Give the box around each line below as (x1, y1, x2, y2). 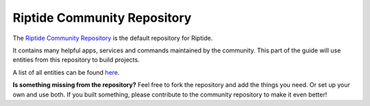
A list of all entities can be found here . (12, 68, 120, 76)
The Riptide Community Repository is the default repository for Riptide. (12, 34, 213, 42)
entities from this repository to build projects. (12, 56, 140, 64)
